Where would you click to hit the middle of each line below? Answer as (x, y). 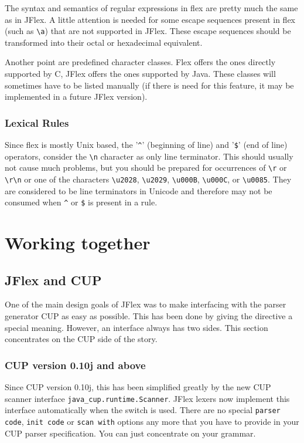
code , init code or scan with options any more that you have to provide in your (152, 421)
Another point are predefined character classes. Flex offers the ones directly (140, 62)
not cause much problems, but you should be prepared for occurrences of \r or (146, 168)
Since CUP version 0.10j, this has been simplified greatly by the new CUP (138, 387)
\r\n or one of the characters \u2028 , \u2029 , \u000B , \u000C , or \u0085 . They (148, 179)
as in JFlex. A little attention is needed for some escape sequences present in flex (150, 19)
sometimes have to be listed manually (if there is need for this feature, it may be (149, 85)
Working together (78, 243)
